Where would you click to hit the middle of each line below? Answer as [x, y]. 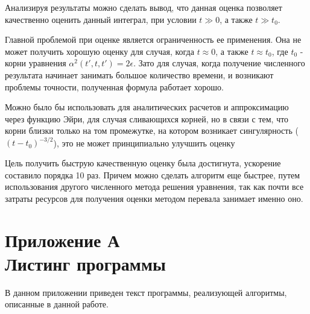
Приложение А [62, 240]
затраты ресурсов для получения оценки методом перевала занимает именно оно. [154, 198]
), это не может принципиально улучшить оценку [144, 143]
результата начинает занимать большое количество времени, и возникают [139, 74]
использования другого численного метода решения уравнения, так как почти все [154, 187]
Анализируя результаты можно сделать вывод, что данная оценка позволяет [144, 7]
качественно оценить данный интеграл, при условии [101, 19]
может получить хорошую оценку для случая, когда [100, 51]
